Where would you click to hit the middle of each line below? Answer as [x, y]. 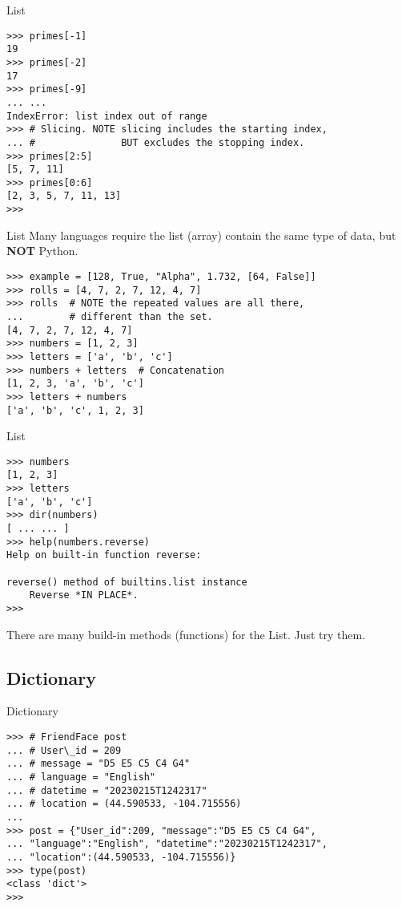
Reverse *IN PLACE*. [84, 595]
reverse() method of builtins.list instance [127, 582]
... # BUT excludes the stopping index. [156, 142]
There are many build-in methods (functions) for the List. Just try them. [186, 634]
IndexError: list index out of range [107, 116]
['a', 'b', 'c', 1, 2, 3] [75, 410]
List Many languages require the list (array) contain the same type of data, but [201, 235]
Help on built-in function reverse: [104, 555]
